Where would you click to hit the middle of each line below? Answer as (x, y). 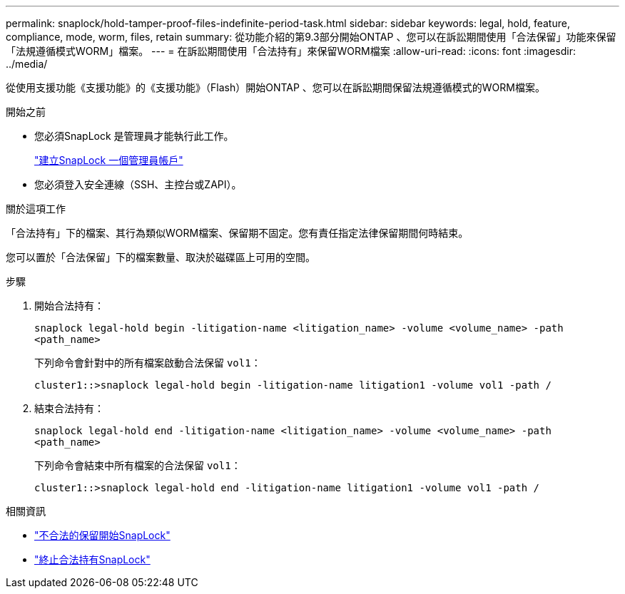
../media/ (27, 64)
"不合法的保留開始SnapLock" (102, 535)
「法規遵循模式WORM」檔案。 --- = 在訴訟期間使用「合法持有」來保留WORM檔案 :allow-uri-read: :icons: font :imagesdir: (291, 51)
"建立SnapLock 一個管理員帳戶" (109, 160)
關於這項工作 (36, 209)
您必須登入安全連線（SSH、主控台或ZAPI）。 (138, 184)
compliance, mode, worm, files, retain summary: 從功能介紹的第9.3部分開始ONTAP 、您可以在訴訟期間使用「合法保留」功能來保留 (311, 37)
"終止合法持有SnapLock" (92, 559)
